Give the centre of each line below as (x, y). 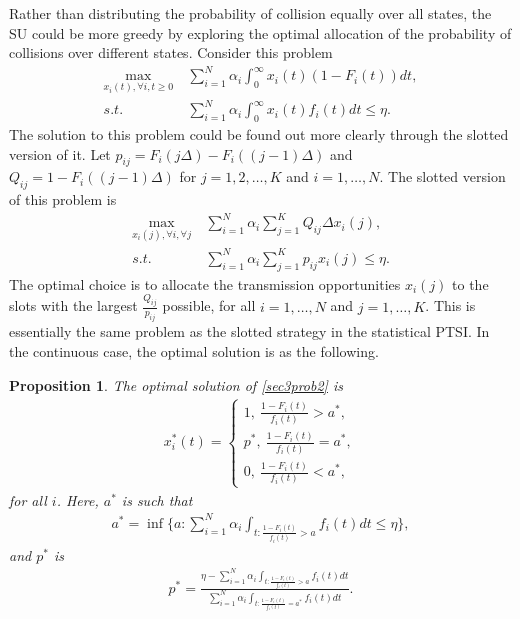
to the (470, 283)
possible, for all (209, 305)
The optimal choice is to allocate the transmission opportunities (205, 283)
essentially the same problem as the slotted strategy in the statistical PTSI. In (249, 331)
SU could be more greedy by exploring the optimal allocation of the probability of (260, 32)
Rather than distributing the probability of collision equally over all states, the (250, 13)
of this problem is (63, 199)
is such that (157, 499)
